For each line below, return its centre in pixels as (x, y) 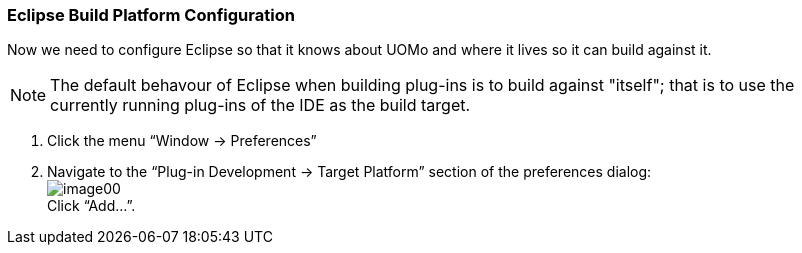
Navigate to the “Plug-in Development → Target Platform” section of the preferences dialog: (349, 172)
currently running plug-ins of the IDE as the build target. (260, 105)
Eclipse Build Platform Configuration (151, 15)
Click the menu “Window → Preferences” (182, 141)
